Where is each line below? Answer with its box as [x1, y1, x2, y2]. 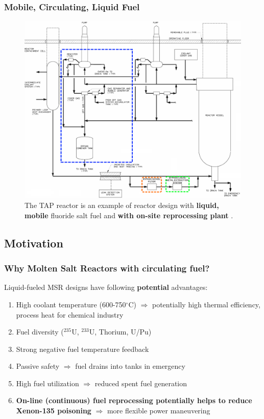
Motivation [4, 235, 63, 250]
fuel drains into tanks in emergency [75, 361, 185, 371]
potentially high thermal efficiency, [152, 299, 260, 309]
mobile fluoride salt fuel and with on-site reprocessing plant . [25, 209, 233, 220]
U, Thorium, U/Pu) [89, 326, 152, 337]
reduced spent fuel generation [94, 378, 187, 388]
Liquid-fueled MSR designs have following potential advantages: [4, 282, 208, 292]
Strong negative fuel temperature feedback [16, 343, 149, 354]
